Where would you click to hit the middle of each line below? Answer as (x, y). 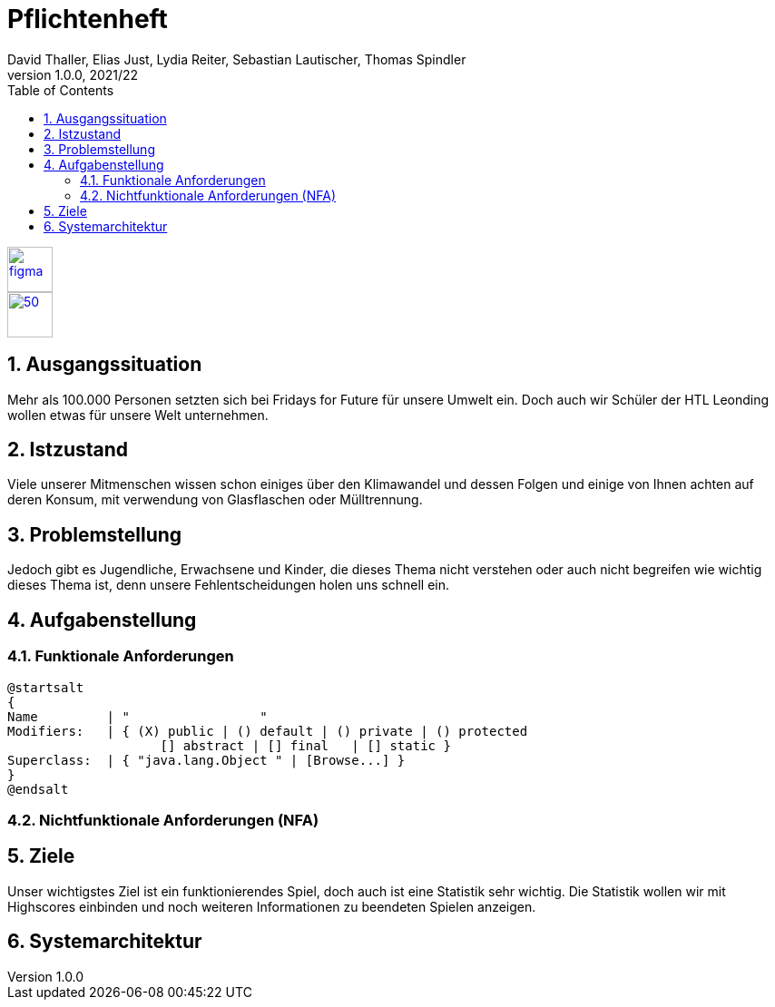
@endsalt (38, 789)
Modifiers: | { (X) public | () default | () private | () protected (268, 731)
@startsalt (46, 687)
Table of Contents (61, 90)
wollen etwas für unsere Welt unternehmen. (138, 415)
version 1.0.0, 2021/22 (73, 74)
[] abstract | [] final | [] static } (305, 745)
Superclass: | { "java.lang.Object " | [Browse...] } (206, 760)
